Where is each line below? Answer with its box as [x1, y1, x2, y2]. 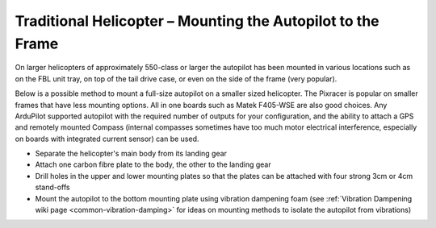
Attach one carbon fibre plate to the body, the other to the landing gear [35, 160, 271, 169]
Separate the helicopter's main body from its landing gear [35, 149, 228, 159]
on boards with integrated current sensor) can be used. [15, 134, 199, 143]
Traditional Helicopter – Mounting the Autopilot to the [15, 12, 379, 30]
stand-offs [35, 182, 70, 193]
